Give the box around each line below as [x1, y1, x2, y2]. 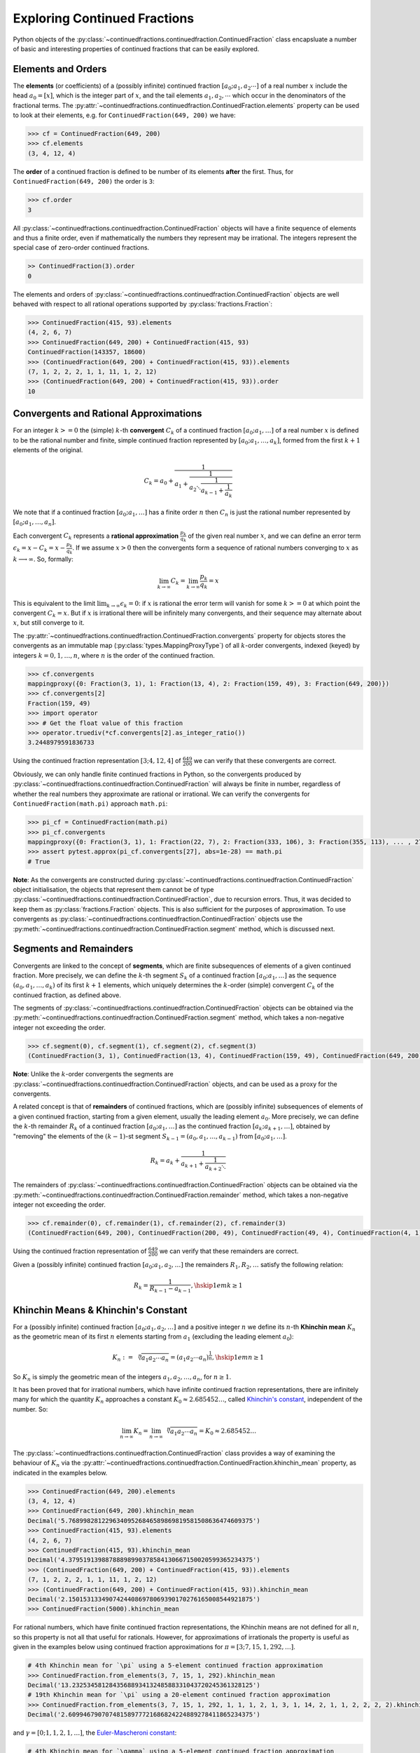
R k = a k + [150, 1156, 180, 1166]
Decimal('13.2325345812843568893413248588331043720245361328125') [27, 1681, 260, 1689]
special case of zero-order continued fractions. [13, 243, 150, 252]
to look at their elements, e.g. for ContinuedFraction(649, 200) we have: [13, 111, 236, 119]
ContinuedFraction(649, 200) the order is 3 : [13, 177, 155, 186]
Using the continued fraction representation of [13, 1247, 147, 1255]
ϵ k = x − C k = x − [13, 544, 66, 554]
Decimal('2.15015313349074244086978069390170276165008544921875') [27, 1595, 260, 1603]
